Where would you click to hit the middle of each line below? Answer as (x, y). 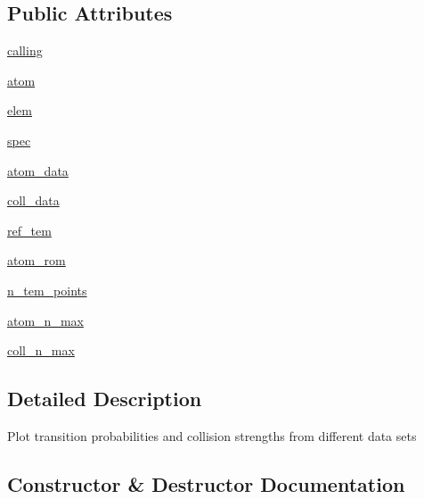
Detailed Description (105, 399)
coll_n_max (41, 350)
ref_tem (29, 230)
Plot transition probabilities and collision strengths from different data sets (212, 435)
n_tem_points (47, 290)
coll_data (33, 200)
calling (25, 50)
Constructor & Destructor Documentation (206, 483)
